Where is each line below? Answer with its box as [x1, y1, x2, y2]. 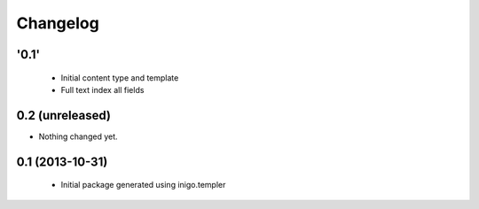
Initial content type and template [60, 72, 179, 83]
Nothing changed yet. [38, 131, 119, 142]
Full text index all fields [60, 84, 145, 95]
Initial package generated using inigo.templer [60, 180, 226, 190]
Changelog [16, 13, 99, 33]
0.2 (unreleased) [16, 107, 111, 123]
